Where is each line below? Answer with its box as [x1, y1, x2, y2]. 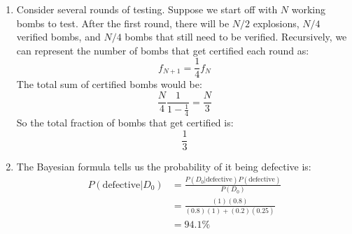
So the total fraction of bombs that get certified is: [16, 115, 234, 130]
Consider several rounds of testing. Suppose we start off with [16, 2, 278, 16]
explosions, [253, 15, 300, 30]
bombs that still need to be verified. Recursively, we [125, 29, 347, 44]
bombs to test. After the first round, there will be [16, 15, 230, 30]
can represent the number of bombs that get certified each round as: [16, 43, 309, 57]
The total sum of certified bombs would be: [16, 77, 202, 92]
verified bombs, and [16, 29, 101, 44]
